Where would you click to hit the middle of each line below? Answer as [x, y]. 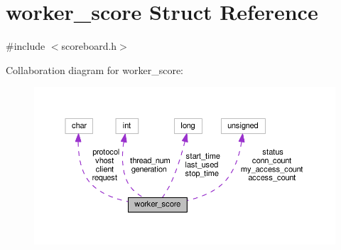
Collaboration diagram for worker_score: [94, 69]
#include [26, 46]
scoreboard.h [89, 46]
